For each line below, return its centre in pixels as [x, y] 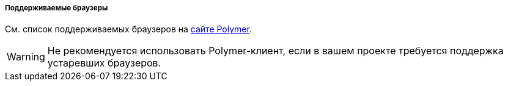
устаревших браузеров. [104, 63]
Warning [26, 57]
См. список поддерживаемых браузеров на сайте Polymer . [128, 29]
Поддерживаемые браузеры [57, 8]
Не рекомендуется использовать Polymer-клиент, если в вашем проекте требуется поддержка [275, 51]
